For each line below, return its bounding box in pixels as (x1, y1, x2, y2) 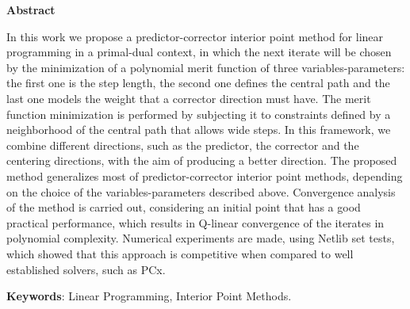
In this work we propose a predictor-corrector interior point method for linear (6, 28, 384, 44)
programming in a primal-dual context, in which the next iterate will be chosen (6, 44, 392, 60)
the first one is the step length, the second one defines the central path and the (6, 74, 390, 91)
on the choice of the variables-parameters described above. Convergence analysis (6, 183, 396, 200)
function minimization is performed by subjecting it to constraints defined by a (6, 105, 391, 122)
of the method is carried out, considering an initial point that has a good (6, 199, 361, 216)
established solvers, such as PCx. (6, 261, 166, 277)
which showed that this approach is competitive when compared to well (6, 245, 354, 261)
